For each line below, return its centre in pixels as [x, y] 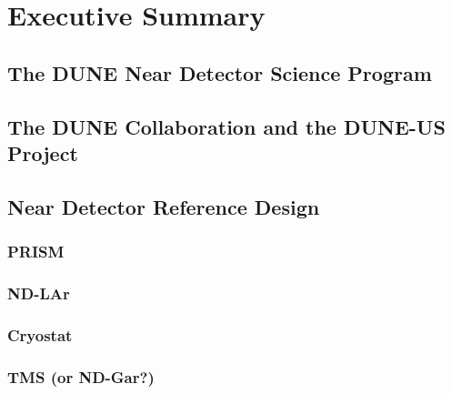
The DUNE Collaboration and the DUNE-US [226, 126]
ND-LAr [39, 293]
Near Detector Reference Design [164, 206]
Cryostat [40, 334]
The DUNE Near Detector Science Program [220, 72]
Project [43, 152]
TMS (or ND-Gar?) [81, 376]
